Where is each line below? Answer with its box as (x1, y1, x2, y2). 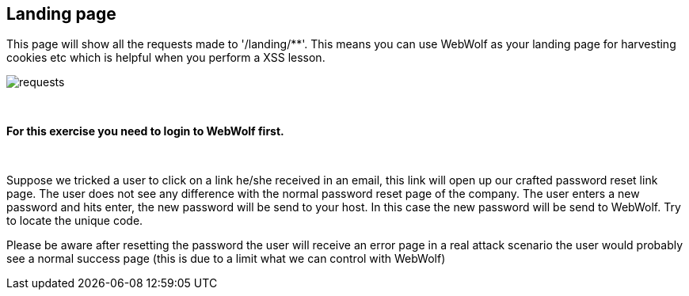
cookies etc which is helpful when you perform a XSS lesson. (6, 51, 325, 65)
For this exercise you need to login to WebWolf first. (6, 124, 284, 139)
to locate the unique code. (6, 214, 143, 228)
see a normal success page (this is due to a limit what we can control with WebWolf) (6, 252, 446, 266)
